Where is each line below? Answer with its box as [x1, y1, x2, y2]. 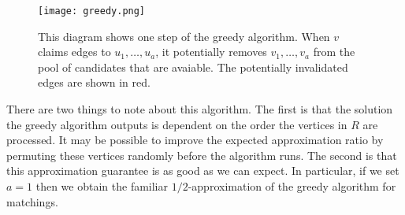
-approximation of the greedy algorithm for [188, 178, 396, 194]
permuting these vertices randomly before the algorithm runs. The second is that [6, 146, 397, 163]
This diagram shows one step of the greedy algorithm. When [38, 28, 330, 44]
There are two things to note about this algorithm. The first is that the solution [6, 101, 393, 117]
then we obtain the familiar [35, 178, 168, 194]
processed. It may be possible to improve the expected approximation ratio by [6, 132, 384, 148]
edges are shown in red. [38, 74, 150, 91]
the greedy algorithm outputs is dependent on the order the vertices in [6, 116, 347, 132]
